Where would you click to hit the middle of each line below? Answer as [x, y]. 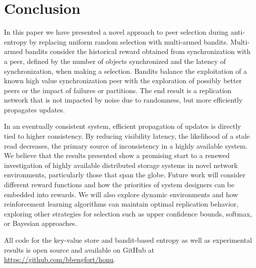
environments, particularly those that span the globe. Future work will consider [125, 175]
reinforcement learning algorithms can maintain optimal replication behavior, [121, 204]
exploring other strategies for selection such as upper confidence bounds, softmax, [128, 213]
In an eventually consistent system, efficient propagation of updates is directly [123, 126]
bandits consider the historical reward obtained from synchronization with [138, 51]
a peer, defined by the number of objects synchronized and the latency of [115, 61]
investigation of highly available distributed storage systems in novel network [121, 165]
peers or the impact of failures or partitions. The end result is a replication [118, 90]
